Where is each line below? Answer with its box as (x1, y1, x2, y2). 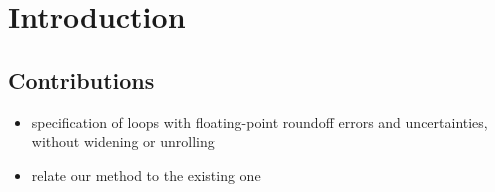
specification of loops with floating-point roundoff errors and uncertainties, (31, 111, 488, 132)
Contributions (8, 64, 155, 95)
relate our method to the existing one (31, 164, 261, 185)
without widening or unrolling (31, 131, 215, 152)
